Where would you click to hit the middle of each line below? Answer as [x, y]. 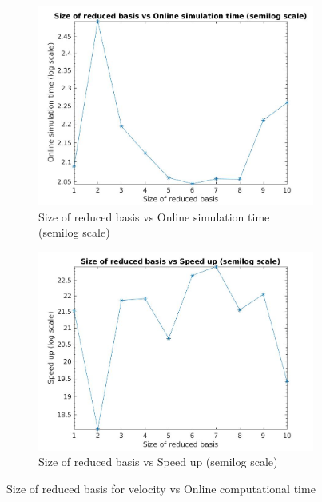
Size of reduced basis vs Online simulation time [154, 216]
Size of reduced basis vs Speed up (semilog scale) [158, 462]
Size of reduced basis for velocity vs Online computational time [161, 488]
